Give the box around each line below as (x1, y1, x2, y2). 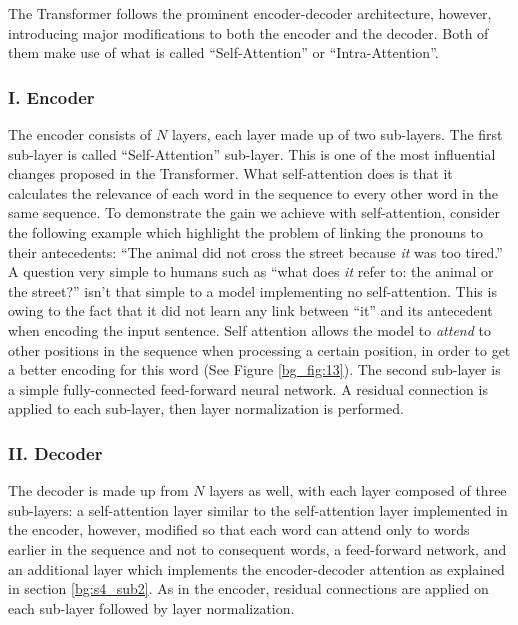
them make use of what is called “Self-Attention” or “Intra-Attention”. (8, 42, 439, 63)
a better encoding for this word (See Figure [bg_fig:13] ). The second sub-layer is (8, 359, 501, 380)
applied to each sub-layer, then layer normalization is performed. (8, 398, 404, 419)
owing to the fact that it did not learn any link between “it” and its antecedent (8, 300, 493, 321)
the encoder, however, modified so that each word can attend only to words (8, 519, 470, 540)
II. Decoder (8, 440, 103, 465)
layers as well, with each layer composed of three (209, 480, 507, 501)
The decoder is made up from (8, 480, 189, 501)
